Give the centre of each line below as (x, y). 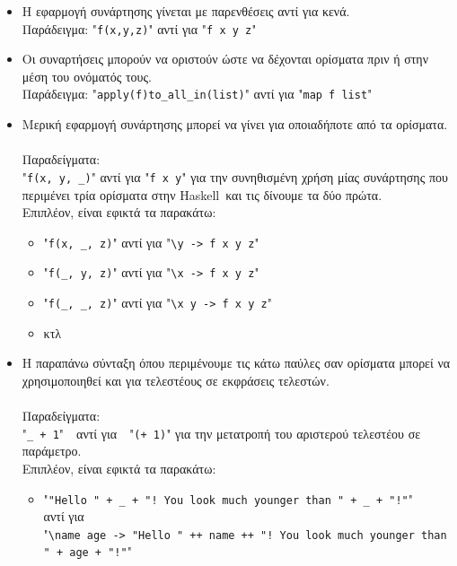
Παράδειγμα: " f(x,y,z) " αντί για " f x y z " (139, 28)
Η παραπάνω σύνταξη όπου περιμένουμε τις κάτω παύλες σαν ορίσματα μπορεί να (236, 363)
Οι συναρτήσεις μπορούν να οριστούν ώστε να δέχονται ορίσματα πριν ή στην (225, 59)
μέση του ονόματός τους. (87, 76)
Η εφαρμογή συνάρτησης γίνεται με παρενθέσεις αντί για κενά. (186, 11)
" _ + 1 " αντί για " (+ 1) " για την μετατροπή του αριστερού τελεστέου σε (221, 433)
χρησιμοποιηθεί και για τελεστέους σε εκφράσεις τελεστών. (176, 380)
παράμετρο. (52, 451)
